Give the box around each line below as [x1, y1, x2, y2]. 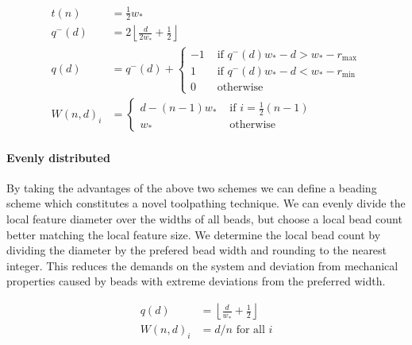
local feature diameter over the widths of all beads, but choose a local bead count [6, 211, 402, 227]
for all [236, 324, 265, 336]
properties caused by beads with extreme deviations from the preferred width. [6, 273, 386, 289]
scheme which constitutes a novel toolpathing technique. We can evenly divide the [6, 195, 406, 211]
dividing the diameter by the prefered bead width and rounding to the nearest [6, 242, 387, 258]
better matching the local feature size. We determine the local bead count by [6, 226, 381, 242]
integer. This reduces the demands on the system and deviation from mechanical [6, 257, 399, 273]
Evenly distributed [6, 149, 110, 165]
